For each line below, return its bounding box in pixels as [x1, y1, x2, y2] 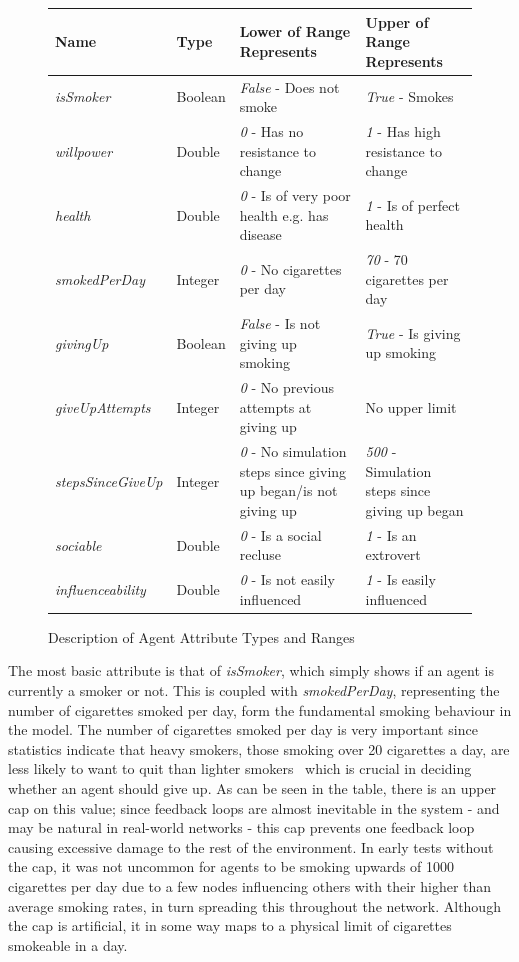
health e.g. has [239, 204, 329, 225]
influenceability [55, 578, 146, 599]
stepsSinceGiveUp [55, 470, 163, 491]
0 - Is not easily [239, 569, 335, 590]
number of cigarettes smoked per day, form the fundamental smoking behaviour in [8, 699, 512, 720]
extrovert [365, 544, 421, 565]
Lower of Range [239, 21, 351, 42]
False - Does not [239, 76, 340, 97]
